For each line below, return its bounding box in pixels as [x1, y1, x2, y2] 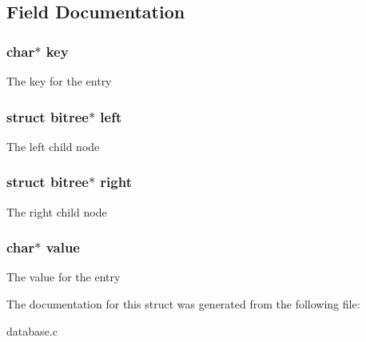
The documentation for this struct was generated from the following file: [6, 296, 360, 312]
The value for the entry [6, 268, 121, 285]
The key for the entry [6, 73, 112, 89]
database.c [6, 322, 58, 339]
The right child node [6, 203, 107, 220]
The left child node [6, 137, 100, 154]
